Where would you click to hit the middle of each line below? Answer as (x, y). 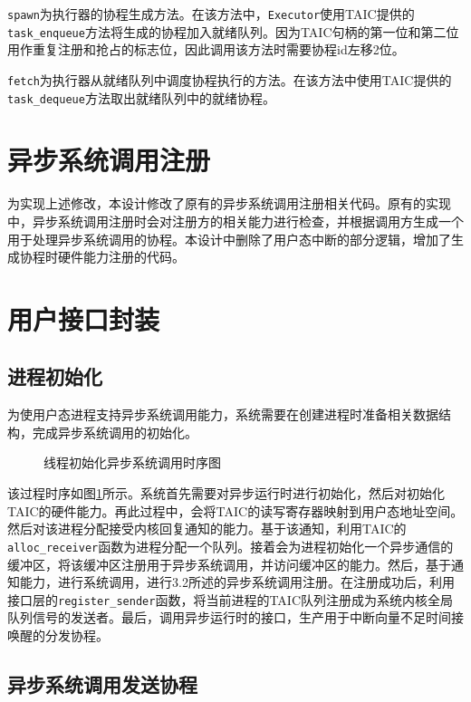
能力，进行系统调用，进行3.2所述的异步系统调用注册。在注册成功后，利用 (237, 582)
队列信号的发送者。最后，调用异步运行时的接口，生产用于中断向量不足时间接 (235, 617)
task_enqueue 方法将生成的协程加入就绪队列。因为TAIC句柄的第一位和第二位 (233, 31)
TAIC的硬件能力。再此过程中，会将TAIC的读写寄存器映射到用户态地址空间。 (235, 510)
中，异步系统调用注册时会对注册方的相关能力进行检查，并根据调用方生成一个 (235, 221)
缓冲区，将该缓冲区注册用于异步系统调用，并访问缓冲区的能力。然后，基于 (229, 564)
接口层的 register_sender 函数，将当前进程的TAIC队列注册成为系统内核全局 (230, 599)
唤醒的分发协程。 (58, 635)
